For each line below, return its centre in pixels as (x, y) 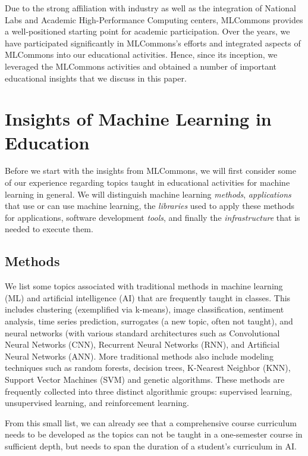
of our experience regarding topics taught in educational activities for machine (147, 182)
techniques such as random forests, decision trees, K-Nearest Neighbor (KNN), (148, 368)
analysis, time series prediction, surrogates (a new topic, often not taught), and (149, 321)
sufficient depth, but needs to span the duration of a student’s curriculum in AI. (151, 446)
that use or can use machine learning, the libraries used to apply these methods (150, 206)
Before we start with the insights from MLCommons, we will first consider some (150, 171)
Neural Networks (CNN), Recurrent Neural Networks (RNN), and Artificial (142, 344)
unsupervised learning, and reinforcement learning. (97, 403)
